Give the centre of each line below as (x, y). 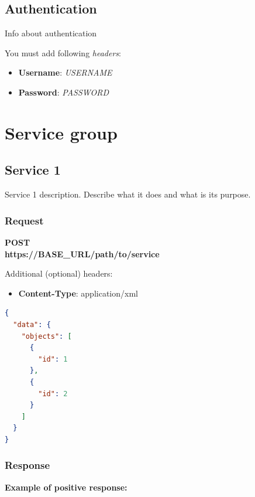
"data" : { (32, 324)
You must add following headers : (63, 52)
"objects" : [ (46, 336)
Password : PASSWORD (63, 92)
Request (24, 220)
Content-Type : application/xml (78, 293)
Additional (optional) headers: (59, 273)
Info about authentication (51, 33)
